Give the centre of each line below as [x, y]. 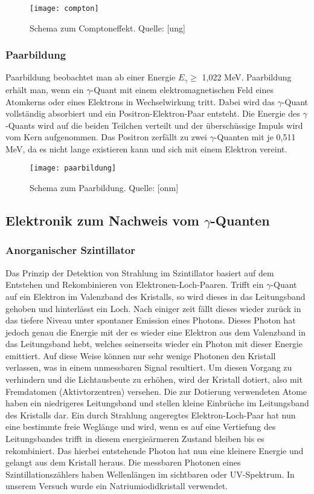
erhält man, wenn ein [45, 89]
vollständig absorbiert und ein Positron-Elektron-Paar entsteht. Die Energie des [153, 113]
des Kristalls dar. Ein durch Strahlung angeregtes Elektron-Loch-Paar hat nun [151, 414]
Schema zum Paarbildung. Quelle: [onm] [104, 188]
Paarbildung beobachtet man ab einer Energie [91, 77]
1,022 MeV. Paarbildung [247, 77]
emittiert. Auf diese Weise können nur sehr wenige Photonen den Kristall [141, 355]
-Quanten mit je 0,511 [255, 137]
